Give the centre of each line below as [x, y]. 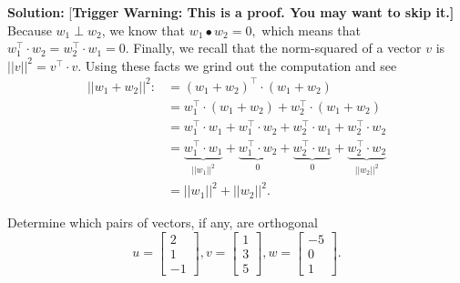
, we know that [143, 30]
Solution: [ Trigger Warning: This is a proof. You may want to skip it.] [231, 12]
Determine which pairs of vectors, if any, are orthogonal [163, 222]
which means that [311, 30]
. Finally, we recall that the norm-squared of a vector [273, 48]
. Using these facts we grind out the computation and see [237, 65]
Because [30, 30]
